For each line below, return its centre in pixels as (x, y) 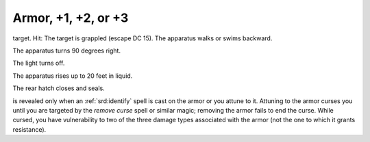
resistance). (29, 129)
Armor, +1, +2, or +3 (71, 18)
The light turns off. (39, 63)
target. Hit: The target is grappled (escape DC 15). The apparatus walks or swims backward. (143, 38)
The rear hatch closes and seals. (59, 88)
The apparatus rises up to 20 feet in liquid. (73, 76)
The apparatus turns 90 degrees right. (67, 51)
